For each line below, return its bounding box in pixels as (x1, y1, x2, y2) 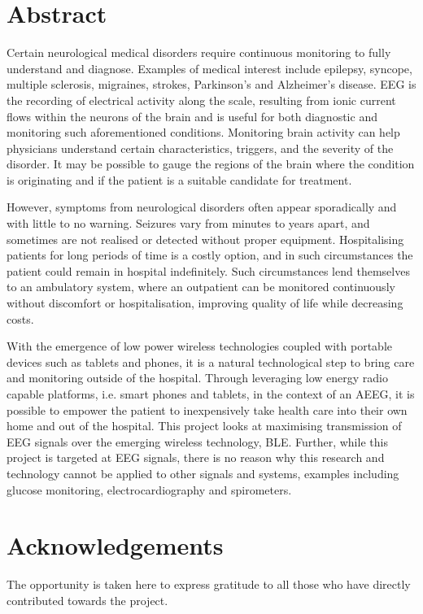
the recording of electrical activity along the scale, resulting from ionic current (7, 91, 396, 108)
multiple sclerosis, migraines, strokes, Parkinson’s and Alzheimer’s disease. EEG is (7, 76, 416, 93)
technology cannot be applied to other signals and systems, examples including (7, 464, 399, 481)
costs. (7, 310, 34, 327)
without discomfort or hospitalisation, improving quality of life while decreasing (7, 294, 403, 311)
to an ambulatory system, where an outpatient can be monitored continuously (7, 278, 395, 295)
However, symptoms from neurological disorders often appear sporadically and (7, 198, 397, 216)
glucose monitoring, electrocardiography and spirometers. (7, 481, 292, 498)
